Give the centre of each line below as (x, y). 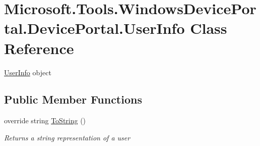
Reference (39, 48)
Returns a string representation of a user (67, 137)
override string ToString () (45, 120)
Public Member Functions (73, 99)
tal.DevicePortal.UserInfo (94, 28)
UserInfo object (28, 72)
